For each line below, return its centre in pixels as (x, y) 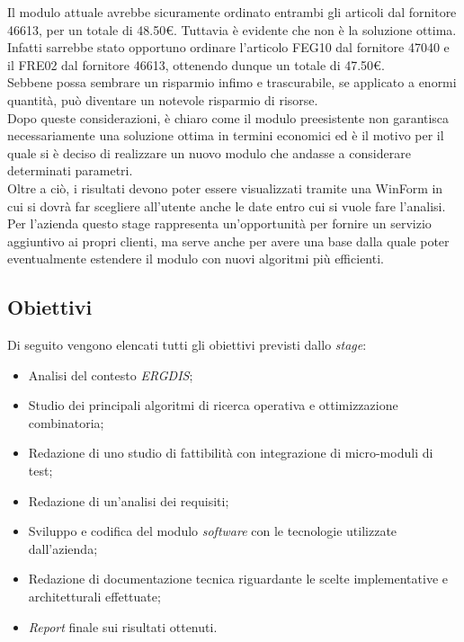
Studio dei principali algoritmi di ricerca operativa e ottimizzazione (213, 405)
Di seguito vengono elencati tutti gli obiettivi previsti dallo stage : (187, 345)
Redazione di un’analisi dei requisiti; (129, 500)
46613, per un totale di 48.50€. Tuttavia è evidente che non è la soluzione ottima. (232, 29)
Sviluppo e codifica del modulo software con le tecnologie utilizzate (213, 531)
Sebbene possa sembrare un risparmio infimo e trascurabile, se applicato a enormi (232, 82)
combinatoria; (66, 422)
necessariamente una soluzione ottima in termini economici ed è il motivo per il (226, 135)
